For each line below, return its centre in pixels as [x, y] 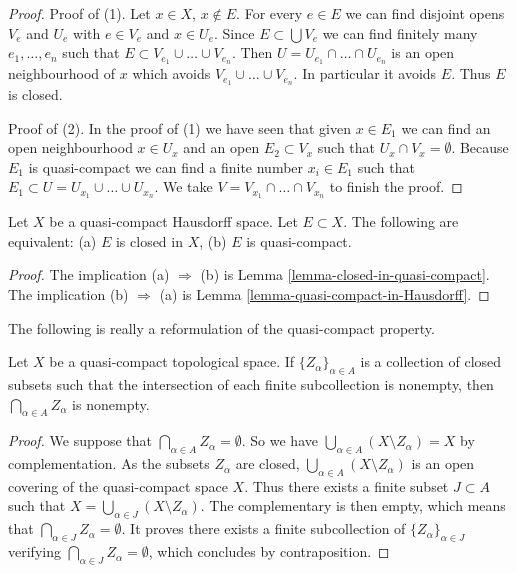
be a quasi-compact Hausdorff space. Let [173, 221]
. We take [183, 186]
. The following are [401, 221]
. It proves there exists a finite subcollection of [263, 528]
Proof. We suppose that [80, 440]
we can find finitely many [400, 32]
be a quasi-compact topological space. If [172, 361]
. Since [234, 32]
